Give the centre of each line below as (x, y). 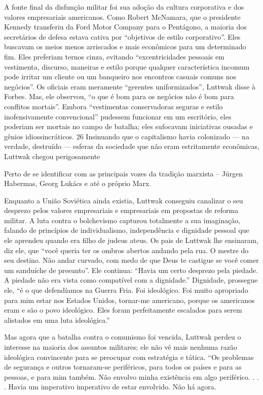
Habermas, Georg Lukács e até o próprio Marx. (78, 183)
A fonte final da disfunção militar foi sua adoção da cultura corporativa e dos (124, 7)
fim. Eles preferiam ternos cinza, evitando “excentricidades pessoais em (114, 56)
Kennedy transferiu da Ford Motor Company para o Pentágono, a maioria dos (125, 27)
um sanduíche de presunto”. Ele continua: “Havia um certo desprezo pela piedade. (131, 270)
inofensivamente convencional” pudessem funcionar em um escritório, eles (118, 116)
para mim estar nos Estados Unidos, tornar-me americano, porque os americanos (129, 300)
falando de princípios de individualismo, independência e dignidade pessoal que (127, 230)
